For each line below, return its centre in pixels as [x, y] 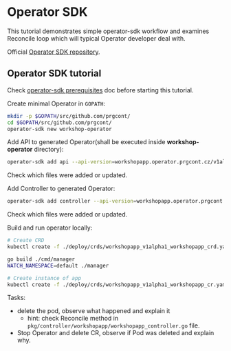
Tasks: [16, 298]
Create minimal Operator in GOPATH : [56, 103]
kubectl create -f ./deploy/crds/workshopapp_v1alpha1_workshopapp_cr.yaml [118, 284]
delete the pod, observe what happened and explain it [93, 311]
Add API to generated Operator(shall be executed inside [86, 142]
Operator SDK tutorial [54, 73]
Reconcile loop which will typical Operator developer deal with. [96, 38]
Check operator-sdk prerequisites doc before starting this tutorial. [100, 90]
